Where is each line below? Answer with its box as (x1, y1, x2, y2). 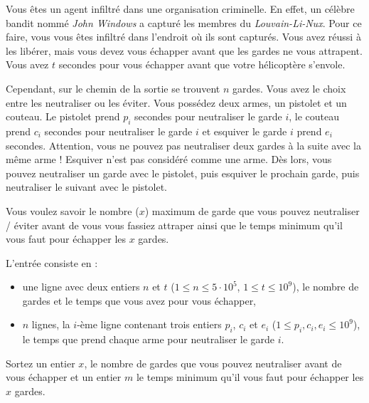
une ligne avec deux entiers (22, 279, 140, 294)
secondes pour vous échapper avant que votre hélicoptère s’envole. (58, 57, 346, 72)
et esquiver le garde (202, 123, 287, 138)
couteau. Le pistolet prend (6, 109, 120, 124)
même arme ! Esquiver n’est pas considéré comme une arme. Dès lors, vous (6, 152, 332, 167)
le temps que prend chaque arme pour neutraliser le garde (22, 332, 275, 347)
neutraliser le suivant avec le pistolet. (6, 179, 168, 194)
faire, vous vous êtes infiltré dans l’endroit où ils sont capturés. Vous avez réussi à (6, 29, 361, 44)
